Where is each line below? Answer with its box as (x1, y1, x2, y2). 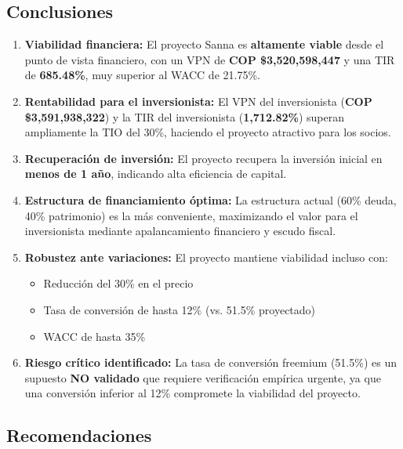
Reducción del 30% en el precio (43, 275, 194, 291)
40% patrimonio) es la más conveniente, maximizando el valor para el (24, 207, 358, 223)
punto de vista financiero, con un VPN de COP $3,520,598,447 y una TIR (24, 51, 395, 67)
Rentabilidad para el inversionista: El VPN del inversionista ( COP (24, 92, 372, 109)
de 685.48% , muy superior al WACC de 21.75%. (24, 67, 260, 83)
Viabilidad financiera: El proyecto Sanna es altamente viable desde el (24, 36, 384, 53)
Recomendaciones (6, 423, 152, 447)
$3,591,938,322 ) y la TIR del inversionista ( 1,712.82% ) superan (24, 108, 345, 125)
